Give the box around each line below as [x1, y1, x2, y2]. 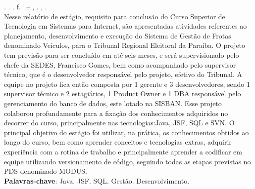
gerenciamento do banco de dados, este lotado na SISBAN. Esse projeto [4, 98, 222, 108]
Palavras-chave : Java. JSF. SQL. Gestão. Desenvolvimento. [4, 175, 190, 186]
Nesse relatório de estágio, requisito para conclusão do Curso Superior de [4, 11, 225, 21]
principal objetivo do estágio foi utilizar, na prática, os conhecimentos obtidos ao [4, 127, 249, 137]
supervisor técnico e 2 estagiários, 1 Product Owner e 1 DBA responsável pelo [4, 88, 241, 99]
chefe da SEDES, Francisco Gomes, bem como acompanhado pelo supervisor [4, 59, 236, 70]
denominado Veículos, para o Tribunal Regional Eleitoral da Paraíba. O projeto [4, 40, 246, 50]
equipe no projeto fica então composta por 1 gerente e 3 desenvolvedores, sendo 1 [4, 78, 251, 89]
